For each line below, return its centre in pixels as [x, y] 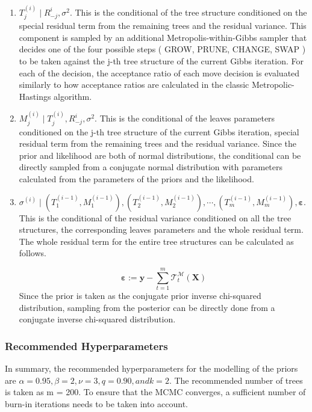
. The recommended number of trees [236, 380]
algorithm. [73, 96]
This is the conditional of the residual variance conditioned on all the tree [155, 217]
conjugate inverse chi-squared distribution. [97, 319]
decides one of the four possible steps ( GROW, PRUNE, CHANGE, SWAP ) [162, 49]
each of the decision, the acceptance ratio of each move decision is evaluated [159, 72]
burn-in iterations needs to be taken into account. [96, 403]
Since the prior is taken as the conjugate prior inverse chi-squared [140, 296]
